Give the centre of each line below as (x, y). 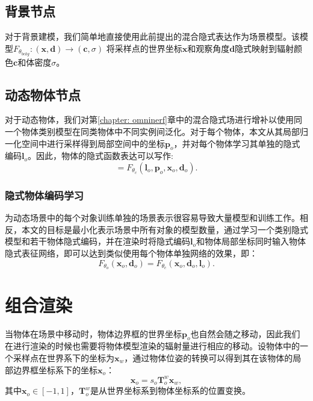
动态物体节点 (43, 94)
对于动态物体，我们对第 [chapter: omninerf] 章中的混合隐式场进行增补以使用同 (153, 120)
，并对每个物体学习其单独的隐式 (237, 143)
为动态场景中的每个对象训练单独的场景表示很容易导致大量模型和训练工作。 (152, 218)
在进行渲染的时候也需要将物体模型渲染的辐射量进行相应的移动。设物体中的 (152, 346)
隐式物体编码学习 (44, 195)
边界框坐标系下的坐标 (55, 369)
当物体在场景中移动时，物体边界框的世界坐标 (93, 333)
